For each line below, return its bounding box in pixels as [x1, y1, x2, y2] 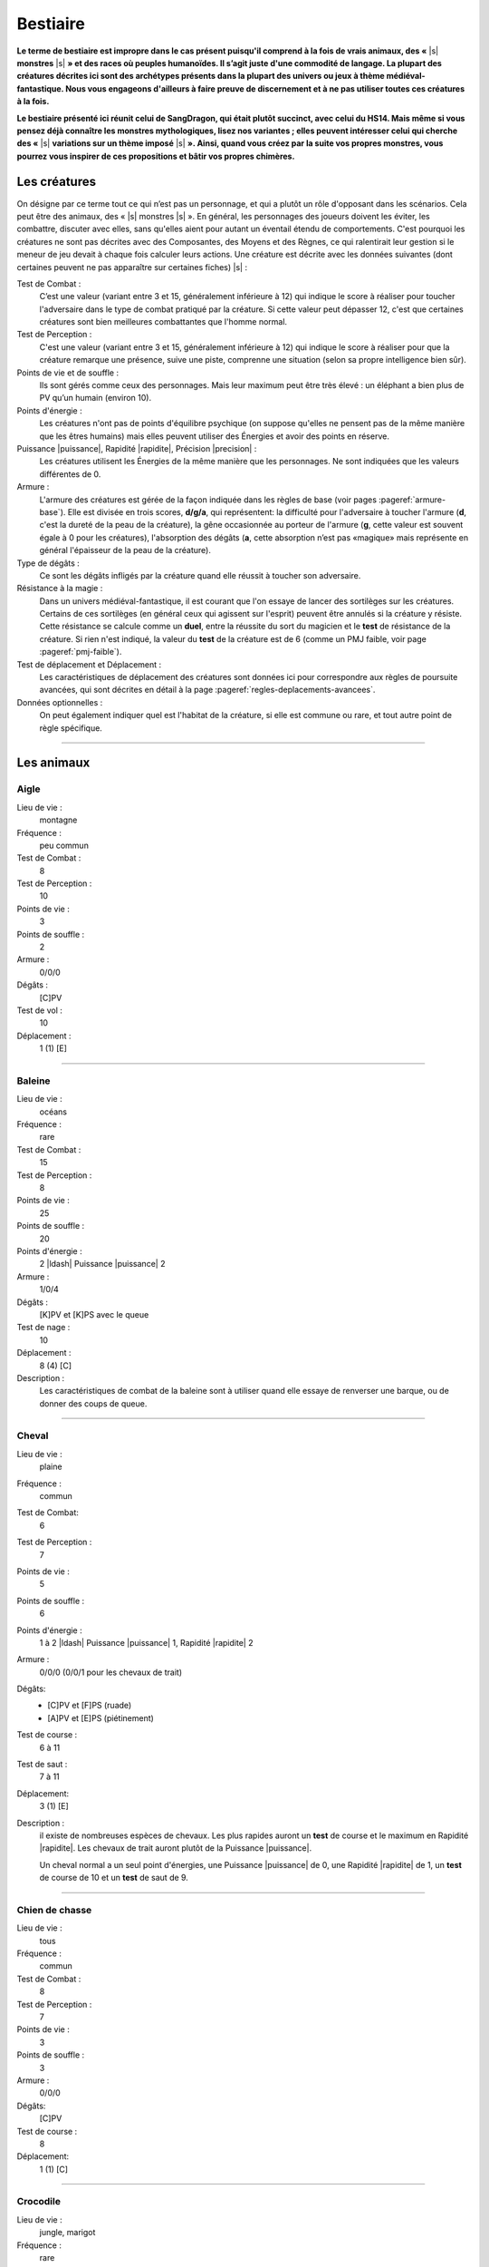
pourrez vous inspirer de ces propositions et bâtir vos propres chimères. [16, 151, 295, 161]
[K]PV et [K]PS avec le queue [39, 1309, 149, 1319]
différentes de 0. [39, 468, 101, 480]
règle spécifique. [39, 722, 103, 734]
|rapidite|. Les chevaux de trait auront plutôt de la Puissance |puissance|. [39, 1843, 312, 1853]
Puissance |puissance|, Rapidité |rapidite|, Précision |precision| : [16, 443, 257, 453]
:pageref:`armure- [379, 494, 446, 505]
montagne [39, 814, 78, 825]
